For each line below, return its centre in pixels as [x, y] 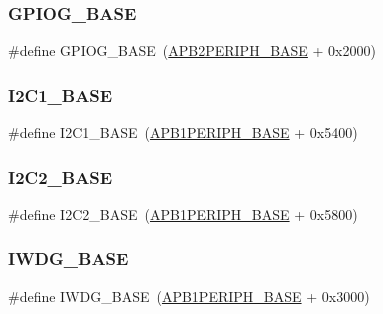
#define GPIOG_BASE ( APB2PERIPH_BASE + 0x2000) [192, 50]
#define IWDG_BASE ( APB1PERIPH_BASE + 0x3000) [189, 295]
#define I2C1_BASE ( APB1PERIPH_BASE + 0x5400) [183, 132]
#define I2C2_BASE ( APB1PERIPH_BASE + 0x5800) [183, 213]
